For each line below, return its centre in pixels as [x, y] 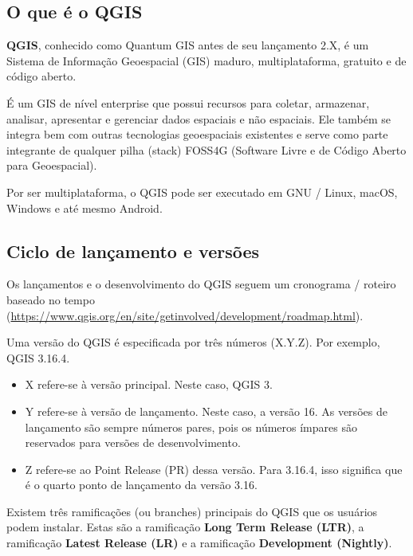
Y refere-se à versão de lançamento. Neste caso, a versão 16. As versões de [206, 411]
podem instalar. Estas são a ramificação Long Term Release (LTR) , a [185, 527]
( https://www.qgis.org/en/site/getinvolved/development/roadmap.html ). [185, 315]
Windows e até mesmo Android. [85, 208]
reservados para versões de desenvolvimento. [133, 442]
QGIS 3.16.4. [38, 357]
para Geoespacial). [52, 165]
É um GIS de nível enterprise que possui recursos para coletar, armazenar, [188, 102]
